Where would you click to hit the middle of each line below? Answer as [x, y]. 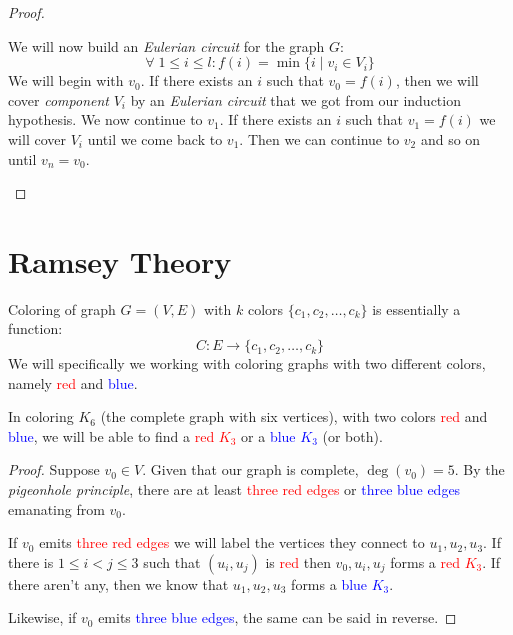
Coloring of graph [62, 308]
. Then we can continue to [319, 138]
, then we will [437, 80]
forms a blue [329, 583]
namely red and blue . [73, 382]
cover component [58, 99]
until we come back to [155, 138]
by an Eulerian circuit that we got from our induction [295, 99]
